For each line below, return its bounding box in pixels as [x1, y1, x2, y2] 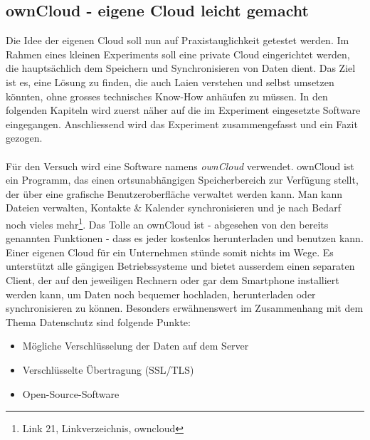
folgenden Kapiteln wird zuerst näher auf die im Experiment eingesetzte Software [6, 103, 361, 117]
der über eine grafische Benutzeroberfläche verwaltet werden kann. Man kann [6, 186, 343, 201]
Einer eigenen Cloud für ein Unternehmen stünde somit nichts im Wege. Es [6, 244, 334, 259]
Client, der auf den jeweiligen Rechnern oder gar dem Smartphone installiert [6, 272, 339, 287]
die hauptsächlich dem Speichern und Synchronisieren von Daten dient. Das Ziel [6, 61, 356, 75]
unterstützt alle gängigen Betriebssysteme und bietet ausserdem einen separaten [6, 258, 355, 273]
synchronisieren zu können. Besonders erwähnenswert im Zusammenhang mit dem [6, 300, 364, 315]
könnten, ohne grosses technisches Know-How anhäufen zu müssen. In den [6, 88, 328, 103]
